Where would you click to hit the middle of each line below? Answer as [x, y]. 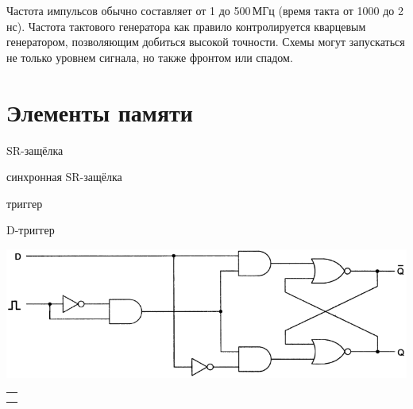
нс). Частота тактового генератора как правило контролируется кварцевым [186, 26]
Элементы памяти [100, 112]
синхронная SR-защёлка [64, 177]
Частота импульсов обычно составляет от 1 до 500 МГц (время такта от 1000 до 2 [205, 10]
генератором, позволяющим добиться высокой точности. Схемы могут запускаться [206, 42]
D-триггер [31, 230]
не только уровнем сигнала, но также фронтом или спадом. [150, 57]
